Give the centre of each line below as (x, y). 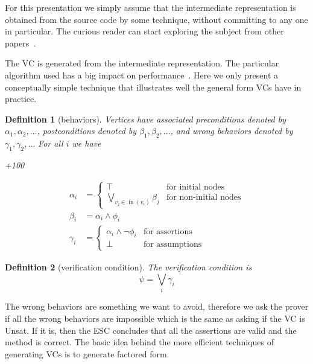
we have (87, 143)
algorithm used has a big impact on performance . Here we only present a (142, 75)
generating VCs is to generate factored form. (87, 353)
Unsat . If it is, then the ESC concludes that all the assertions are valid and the (151, 330)
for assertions (168, 231)
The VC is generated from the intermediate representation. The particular (142, 63)
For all (51, 143)
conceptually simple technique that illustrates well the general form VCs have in (153, 87)
